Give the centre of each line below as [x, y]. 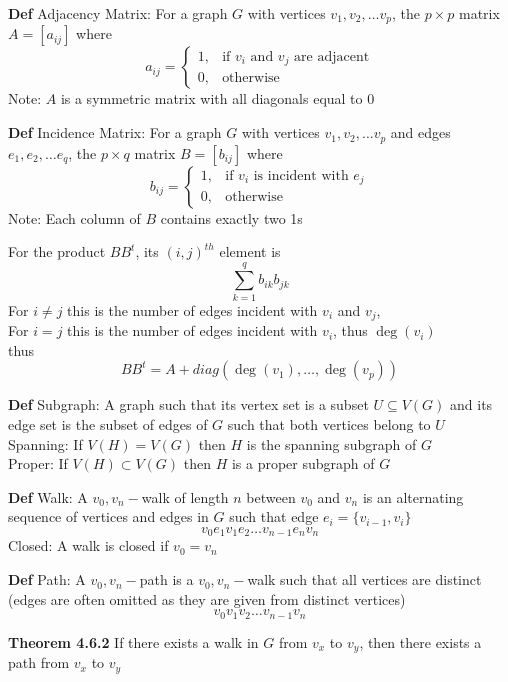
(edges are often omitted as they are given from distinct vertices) [207, 598]
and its [471, 404]
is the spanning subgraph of [331, 443]
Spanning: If [45, 443]
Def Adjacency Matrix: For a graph [118, 13]
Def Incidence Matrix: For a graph [115, 132]
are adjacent [332, 56]
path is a [166, 579]
